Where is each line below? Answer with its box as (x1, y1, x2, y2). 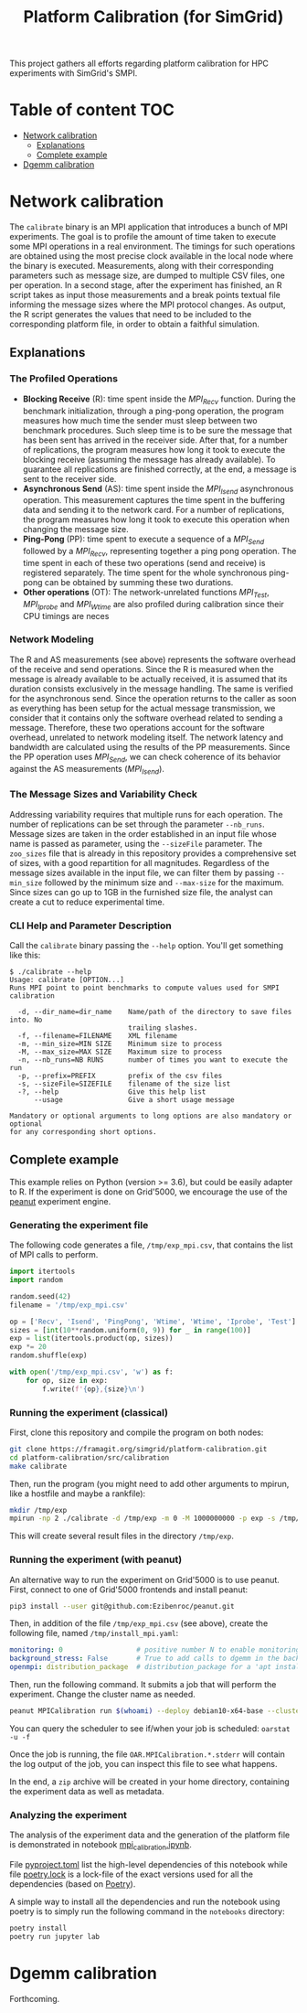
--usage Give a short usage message (33, 1096, 235, 1105)
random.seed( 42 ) (9, 1291, 71, 1301)
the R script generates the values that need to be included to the (9, 309, 252, 320)
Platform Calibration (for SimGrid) (23, 6, 284, 27)
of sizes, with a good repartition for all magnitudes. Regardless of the (9, 857, 270, 868)
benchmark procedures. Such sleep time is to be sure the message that (22, 424, 292, 435)
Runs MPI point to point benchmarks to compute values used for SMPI (9, 983, 281, 993)
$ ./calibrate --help (9, 968, 92, 977)
